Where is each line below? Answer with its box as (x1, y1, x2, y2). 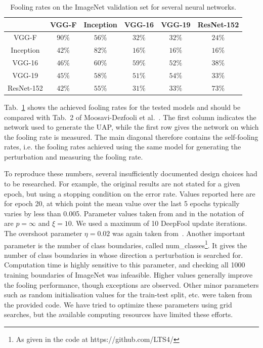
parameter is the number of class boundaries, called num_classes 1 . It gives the (4, 238, 247, 250)
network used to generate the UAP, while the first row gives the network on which (4, 122, 259, 132)
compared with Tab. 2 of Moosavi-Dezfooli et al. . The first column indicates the (4, 111, 256, 122)
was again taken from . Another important (112, 228, 245, 239)
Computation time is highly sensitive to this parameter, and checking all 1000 (4, 259, 245, 270)
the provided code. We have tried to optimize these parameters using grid (4, 299, 232, 310)
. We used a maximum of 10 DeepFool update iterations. (71, 218, 247, 228)
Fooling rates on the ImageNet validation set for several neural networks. (10, 2, 236, 12)
